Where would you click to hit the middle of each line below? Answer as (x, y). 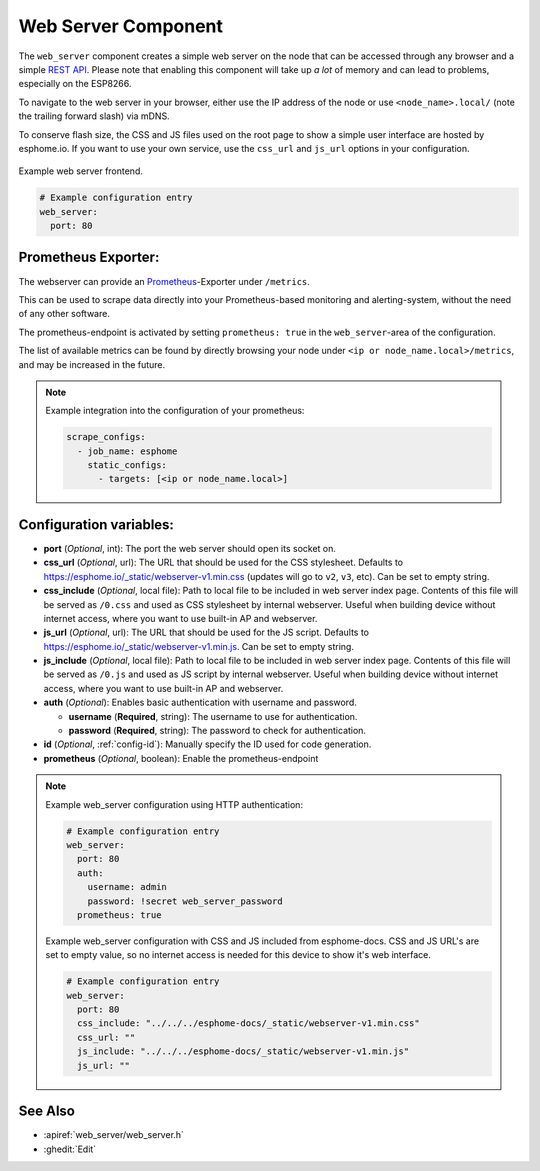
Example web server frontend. (81, 171)
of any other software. (64, 314)
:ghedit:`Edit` (70, 1149)
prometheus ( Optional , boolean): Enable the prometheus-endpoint (181, 758)
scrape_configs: (106, 437)
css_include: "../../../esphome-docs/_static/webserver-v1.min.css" (248, 1023)
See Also (46, 1111)
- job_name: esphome (127, 451)
